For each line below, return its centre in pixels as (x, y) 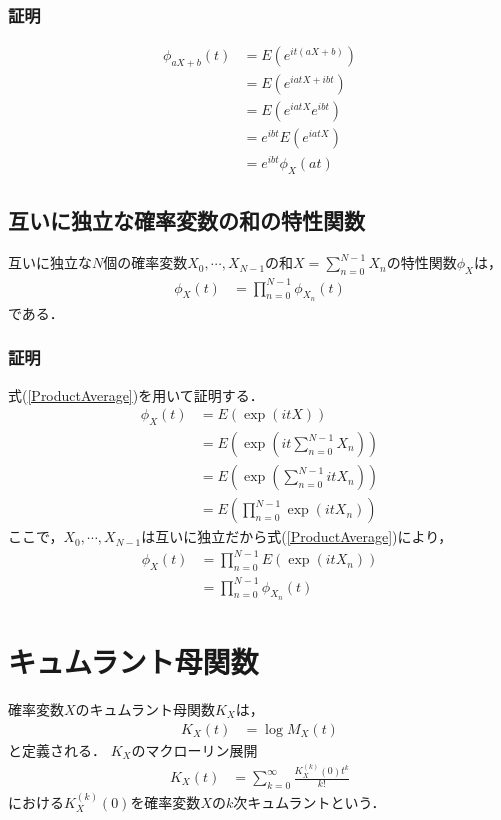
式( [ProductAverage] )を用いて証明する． (136, 394)
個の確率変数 (145, 262)
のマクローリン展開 (194, 749)
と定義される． (57, 749)
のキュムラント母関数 (145, 708)
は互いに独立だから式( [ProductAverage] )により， (297, 536)
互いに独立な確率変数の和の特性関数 (186, 220)
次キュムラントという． (309, 801)
